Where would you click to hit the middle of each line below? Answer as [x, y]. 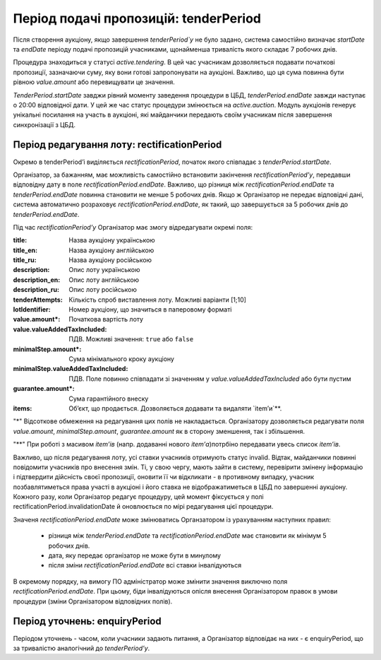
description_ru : [36, 290]
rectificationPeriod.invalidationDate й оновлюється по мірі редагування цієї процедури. [143, 507]
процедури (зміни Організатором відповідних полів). [93, 601]
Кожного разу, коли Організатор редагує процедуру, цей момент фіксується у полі [138, 497]
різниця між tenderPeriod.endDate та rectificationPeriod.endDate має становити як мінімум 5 [188, 536]
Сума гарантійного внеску [109, 399]
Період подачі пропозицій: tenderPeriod [137, 18]
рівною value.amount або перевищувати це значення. [94, 82]
